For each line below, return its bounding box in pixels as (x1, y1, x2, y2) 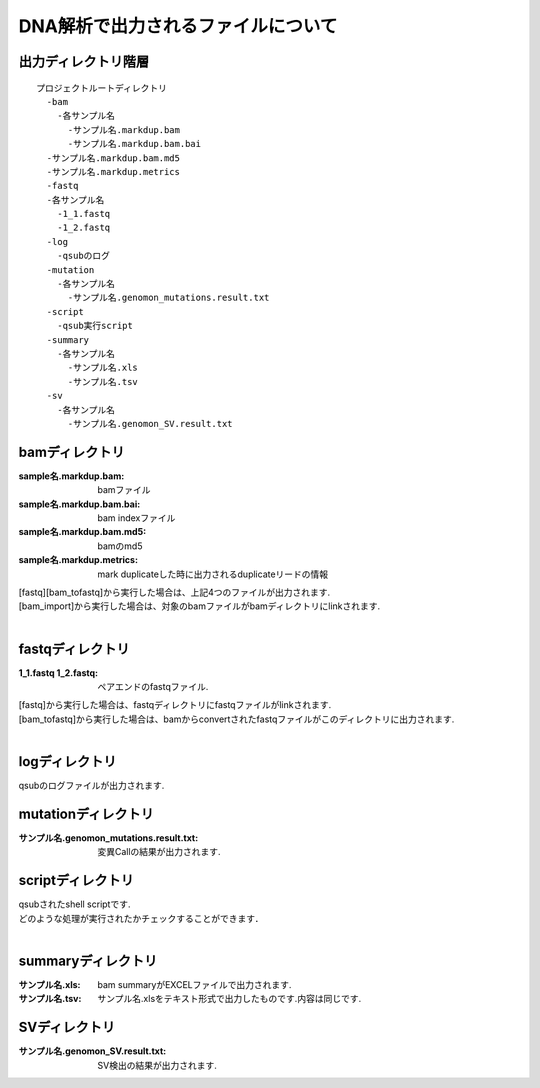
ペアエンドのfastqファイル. (97, 681, 209, 693)
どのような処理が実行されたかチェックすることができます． (18, 912, 264, 924)
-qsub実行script (56, 320, 134, 332)
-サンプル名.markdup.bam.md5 (46, 152, 180, 164)
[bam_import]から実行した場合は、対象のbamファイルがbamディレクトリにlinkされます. (18, 600, 381, 612)
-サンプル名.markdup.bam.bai (67, 138, 202, 150)
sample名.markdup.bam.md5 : (18, 526, 147, 538)
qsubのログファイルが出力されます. (18, 780, 165, 792)
